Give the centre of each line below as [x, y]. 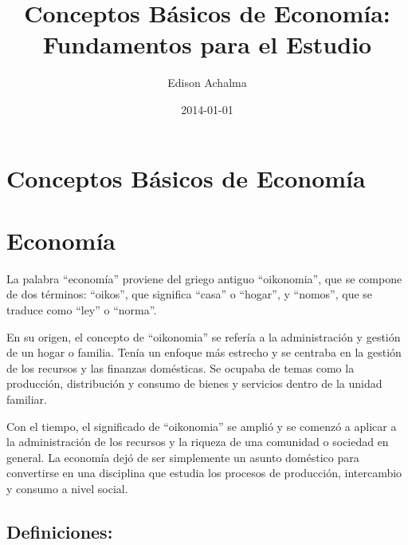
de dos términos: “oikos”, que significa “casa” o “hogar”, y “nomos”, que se [190, 294]
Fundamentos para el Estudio [207, 44]
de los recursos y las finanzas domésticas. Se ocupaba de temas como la [180, 367]
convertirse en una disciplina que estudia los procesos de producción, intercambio [204, 473]
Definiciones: [60, 531]
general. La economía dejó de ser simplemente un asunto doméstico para [183, 457]
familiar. [27, 399]
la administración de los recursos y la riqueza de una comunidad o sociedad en [198, 442]
